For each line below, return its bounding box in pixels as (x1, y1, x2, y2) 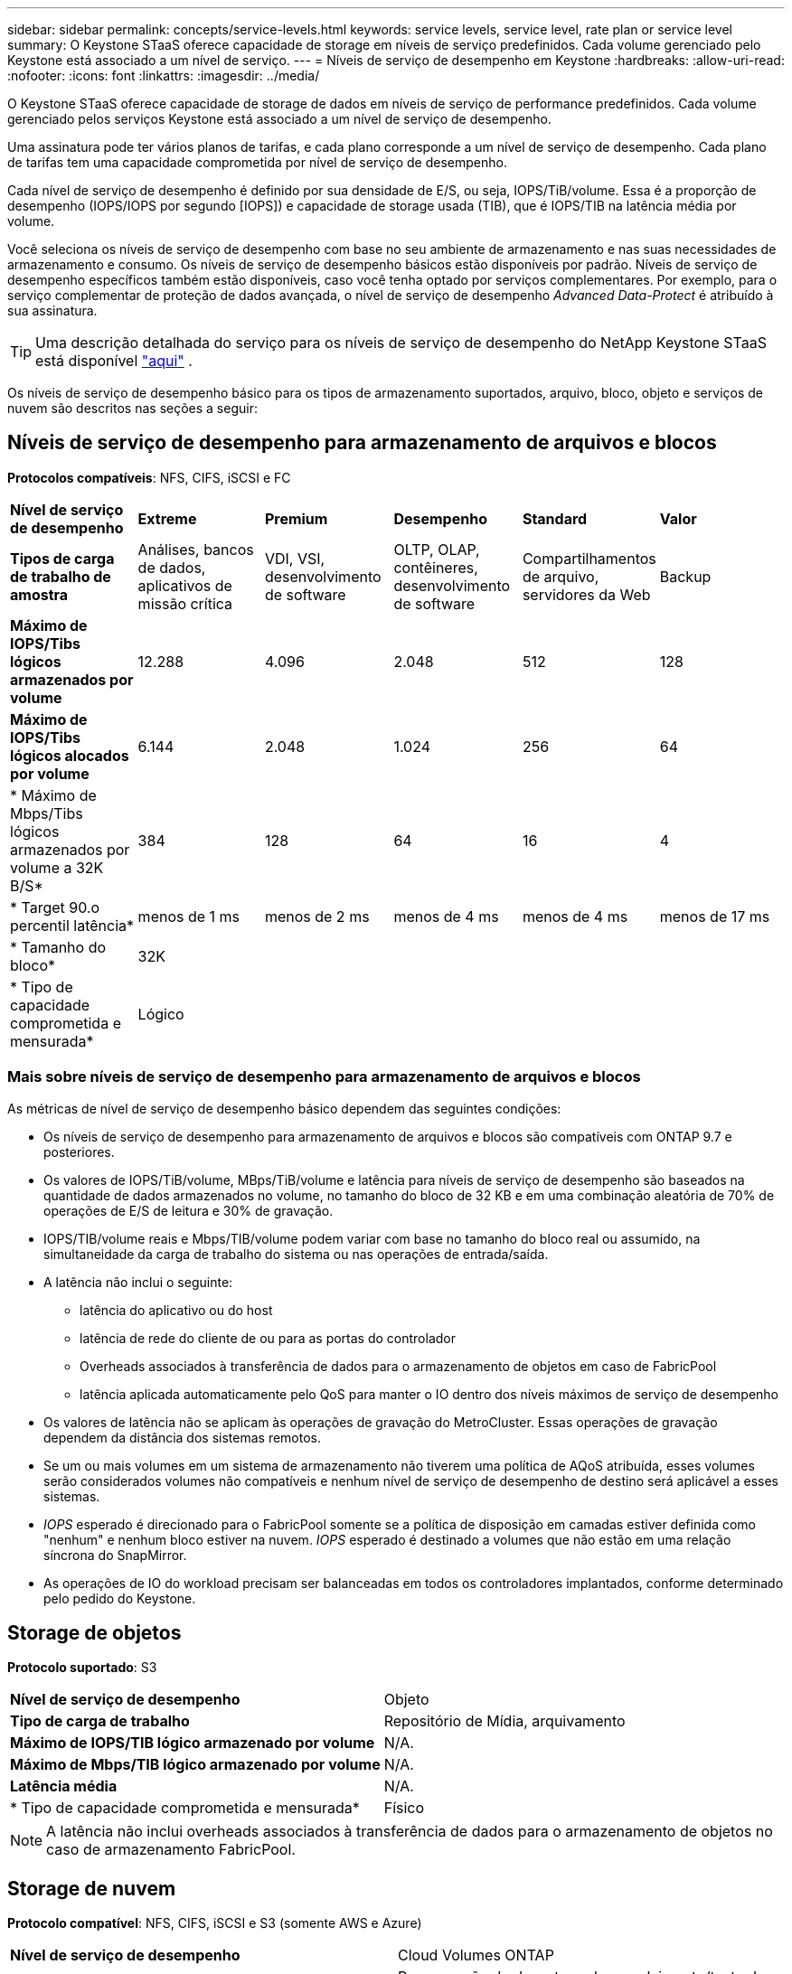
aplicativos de (137, 576, 232, 595)
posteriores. (43, 1143, 115, 1160)
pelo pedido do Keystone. (43, 1590, 196, 1606)
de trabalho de (10, 567, 111, 586)
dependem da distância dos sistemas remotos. (43, 1429, 322, 1445)
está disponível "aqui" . (35, 352, 193, 370)
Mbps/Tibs (10, 804, 83, 822)
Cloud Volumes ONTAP (398, 1946, 554, 1965)
